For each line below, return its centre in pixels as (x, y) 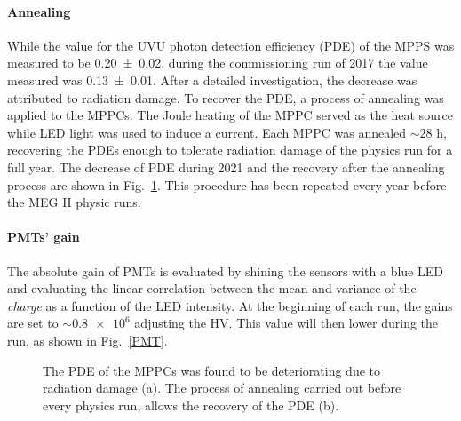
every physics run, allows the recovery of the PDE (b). (191, 405)
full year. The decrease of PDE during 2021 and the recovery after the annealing (226, 167)
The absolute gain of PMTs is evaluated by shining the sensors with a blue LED (225, 270)
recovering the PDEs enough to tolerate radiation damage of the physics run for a (230, 150)
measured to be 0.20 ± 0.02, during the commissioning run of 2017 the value (218, 63)
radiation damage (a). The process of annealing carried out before (222, 388)
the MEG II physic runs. (74, 202)
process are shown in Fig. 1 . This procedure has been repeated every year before (227, 184)
